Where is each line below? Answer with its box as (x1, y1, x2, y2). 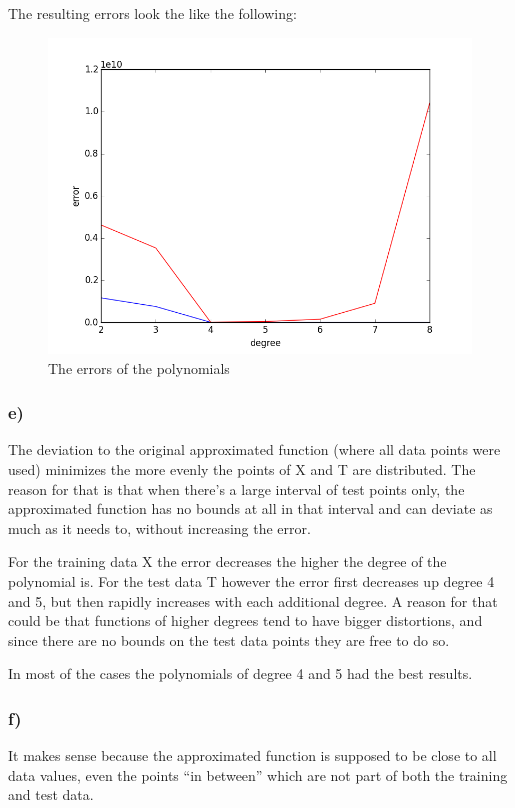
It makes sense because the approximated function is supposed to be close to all (8, 745, 497, 766)
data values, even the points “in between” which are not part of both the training (8, 764, 508, 785)
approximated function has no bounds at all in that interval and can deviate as (8, 498, 493, 519)
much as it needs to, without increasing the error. (8, 517, 311, 538)
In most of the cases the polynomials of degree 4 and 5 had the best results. (8, 663, 473, 684)
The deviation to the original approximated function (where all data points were (8, 439, 501, 460)
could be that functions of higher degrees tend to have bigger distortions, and (8, 610, 483, 631)
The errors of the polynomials (48, 357, 230, 378)
